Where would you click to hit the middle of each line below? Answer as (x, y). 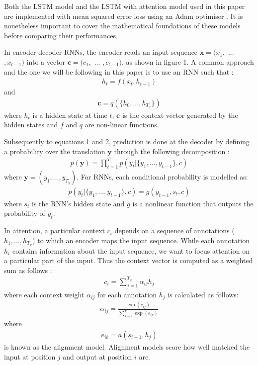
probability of (25, 213)
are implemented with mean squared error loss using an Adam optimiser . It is (124, 16)
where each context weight (44, 294)
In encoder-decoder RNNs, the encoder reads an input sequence (101, 52)
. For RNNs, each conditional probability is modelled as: (162, 176)
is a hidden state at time (70, 115)
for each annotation (127, 294)
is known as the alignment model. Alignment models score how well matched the (127, 346)
